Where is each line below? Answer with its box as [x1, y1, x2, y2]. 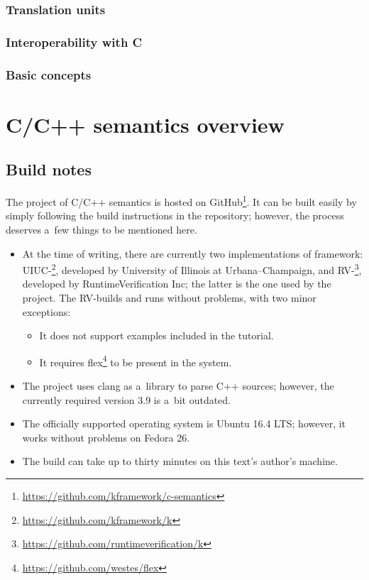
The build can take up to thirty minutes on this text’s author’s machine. [22, 454, 338, 469]
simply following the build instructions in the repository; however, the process [6, 208, 344, 223]
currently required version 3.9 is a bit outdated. [22, 392, 231, 407]
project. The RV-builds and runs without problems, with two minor [22, 290, 316, 305]
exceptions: [22, 304, 71, 319]
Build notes [6, 158, 92, 180]
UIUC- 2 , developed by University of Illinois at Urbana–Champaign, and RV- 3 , [22, 261, 362, 277]
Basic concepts [6, 65, 92, 83]
